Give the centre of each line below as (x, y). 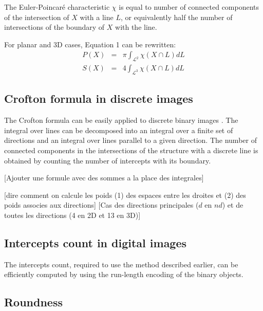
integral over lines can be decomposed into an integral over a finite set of (119, 130)
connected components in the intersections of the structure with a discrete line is (131, 150)
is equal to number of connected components (189, 7)
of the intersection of (37, 17)
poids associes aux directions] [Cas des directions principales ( (101, 205)
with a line (97, 17)
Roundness (34, 302)
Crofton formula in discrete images (99, 98)
